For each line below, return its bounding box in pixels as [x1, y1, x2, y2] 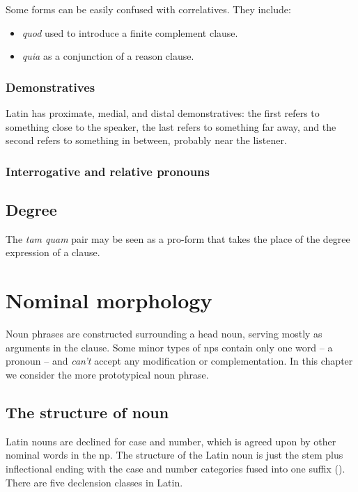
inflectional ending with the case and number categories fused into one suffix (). [6, 461, 345, 475]
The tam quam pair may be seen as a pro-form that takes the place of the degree [6, 231, 350, 246]
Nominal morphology [6, 286, 212, 315]
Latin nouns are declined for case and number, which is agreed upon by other [6, 434, 336, 448]
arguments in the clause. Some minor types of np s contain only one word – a [6, 340, 333, 354]
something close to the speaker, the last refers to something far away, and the [6, 119, 336, 134]
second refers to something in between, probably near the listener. [6, 133, 287, 148]
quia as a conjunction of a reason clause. [22, 49, 194, 63]
